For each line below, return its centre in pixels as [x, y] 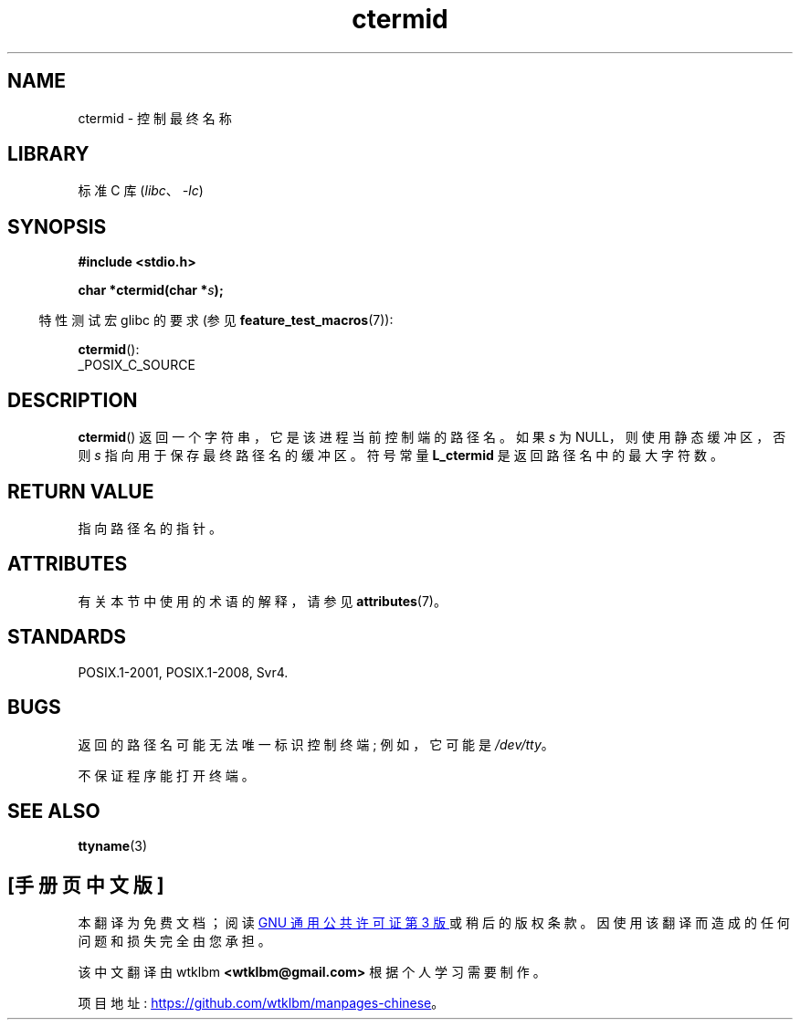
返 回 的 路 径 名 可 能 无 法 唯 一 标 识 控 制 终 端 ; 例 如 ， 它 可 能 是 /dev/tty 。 [316, 744]
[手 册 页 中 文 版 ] [86, 885]
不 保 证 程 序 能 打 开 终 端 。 [166, 775]
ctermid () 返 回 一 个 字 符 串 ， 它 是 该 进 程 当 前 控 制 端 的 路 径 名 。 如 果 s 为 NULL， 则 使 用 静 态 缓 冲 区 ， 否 [432, 437]
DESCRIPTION [73, 400]
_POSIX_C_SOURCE [137, 365]
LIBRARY [48, 154]
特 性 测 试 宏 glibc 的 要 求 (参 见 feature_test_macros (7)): [216, 320]
